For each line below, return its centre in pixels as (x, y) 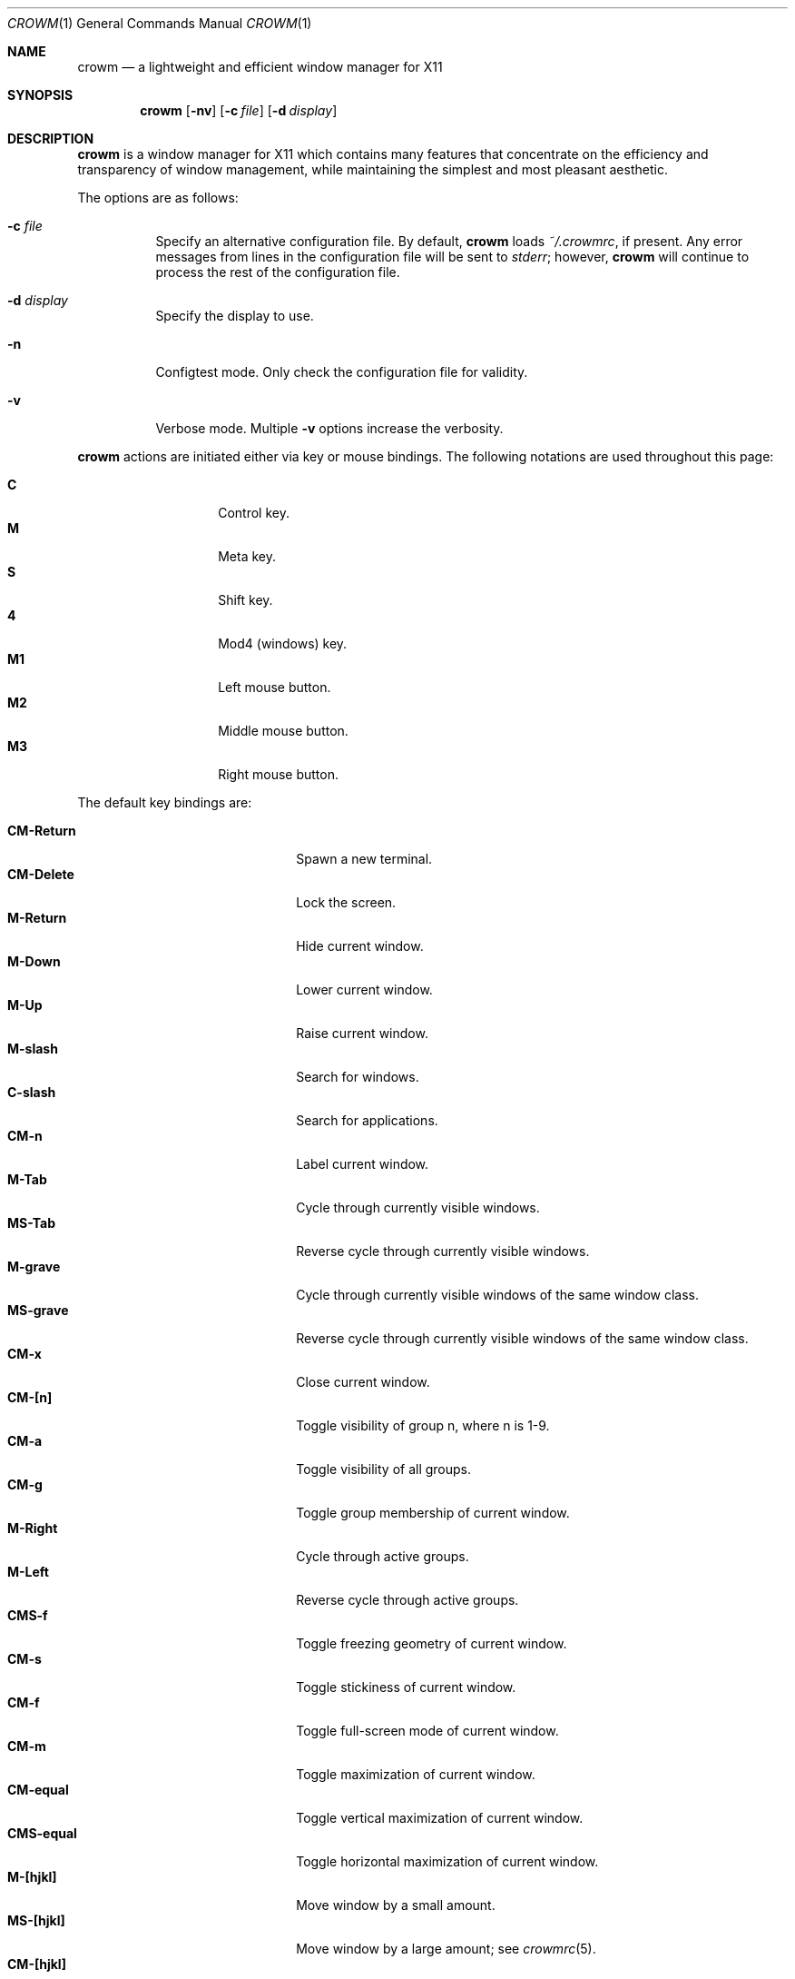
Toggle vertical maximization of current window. (440, 1818)
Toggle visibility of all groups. (384, 1469)
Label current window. (363, 1164)
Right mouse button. (278, 774)
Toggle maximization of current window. (416, 1774)
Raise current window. (362, 1033)
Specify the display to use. (235, 316)
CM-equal (38, 1790)
